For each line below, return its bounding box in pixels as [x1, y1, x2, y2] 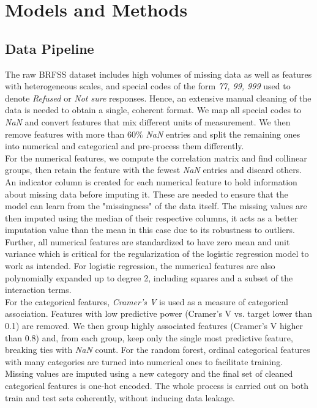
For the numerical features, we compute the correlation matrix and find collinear [5, 151, 307, 164]
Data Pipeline [5, 39, 94, 57]
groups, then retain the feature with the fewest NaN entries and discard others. [5, 163, 302, 176]
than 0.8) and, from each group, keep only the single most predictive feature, [5, 331, 293, 344]
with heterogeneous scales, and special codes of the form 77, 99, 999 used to [5, 80, 291, 92]
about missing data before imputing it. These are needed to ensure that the [5, 187, 288, 200]
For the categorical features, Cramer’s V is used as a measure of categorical [5, 295, 288, 308]
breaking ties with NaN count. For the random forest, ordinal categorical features [5, 343, 310, 356]
